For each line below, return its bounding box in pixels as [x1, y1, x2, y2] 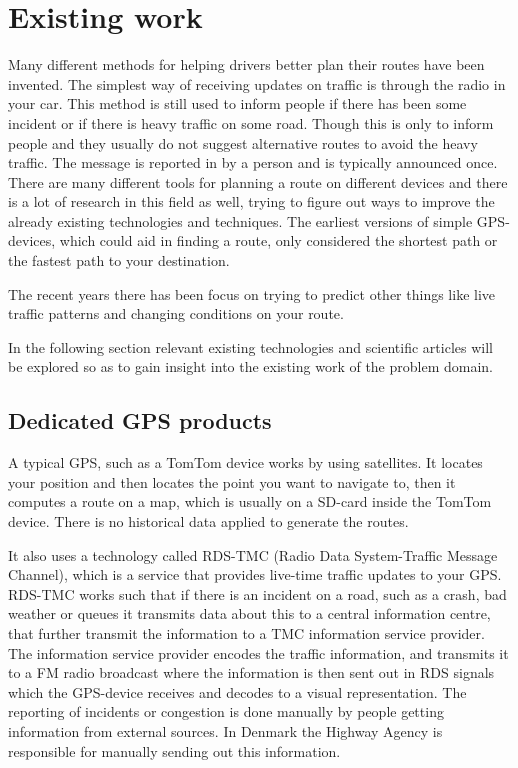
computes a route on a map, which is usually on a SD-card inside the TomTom [8, 491, 492, 512]
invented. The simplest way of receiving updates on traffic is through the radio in [8, 73, 506, 94]
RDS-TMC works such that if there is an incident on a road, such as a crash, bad [8, 583, 507, 604]
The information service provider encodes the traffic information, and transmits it [8, 642, 509, 663]
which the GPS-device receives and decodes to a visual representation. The [8, 681, 467, 702]
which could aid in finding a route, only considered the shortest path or [59, 230, 498, 251]
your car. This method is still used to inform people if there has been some [8, 93, 467, 114]
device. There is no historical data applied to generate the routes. [8, 511, 409, 532]
